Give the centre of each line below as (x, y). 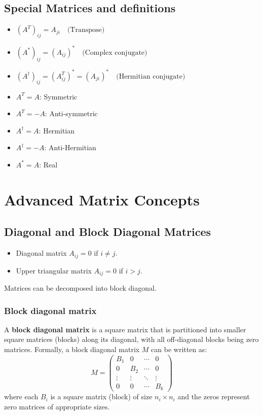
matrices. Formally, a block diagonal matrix (72, 349)
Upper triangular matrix (54, 270)
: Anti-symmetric (71, 113)
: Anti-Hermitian (70, 147)
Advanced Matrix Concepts (102, 199)
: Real (48, 164)
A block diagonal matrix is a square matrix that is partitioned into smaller (125, 329)
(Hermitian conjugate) (151, 76)
